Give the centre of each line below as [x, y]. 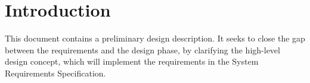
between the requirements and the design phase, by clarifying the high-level [142, 50]
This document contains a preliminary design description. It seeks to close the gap [155, 38]
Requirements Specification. [55, 73]
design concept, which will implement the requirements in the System [132, 61]
